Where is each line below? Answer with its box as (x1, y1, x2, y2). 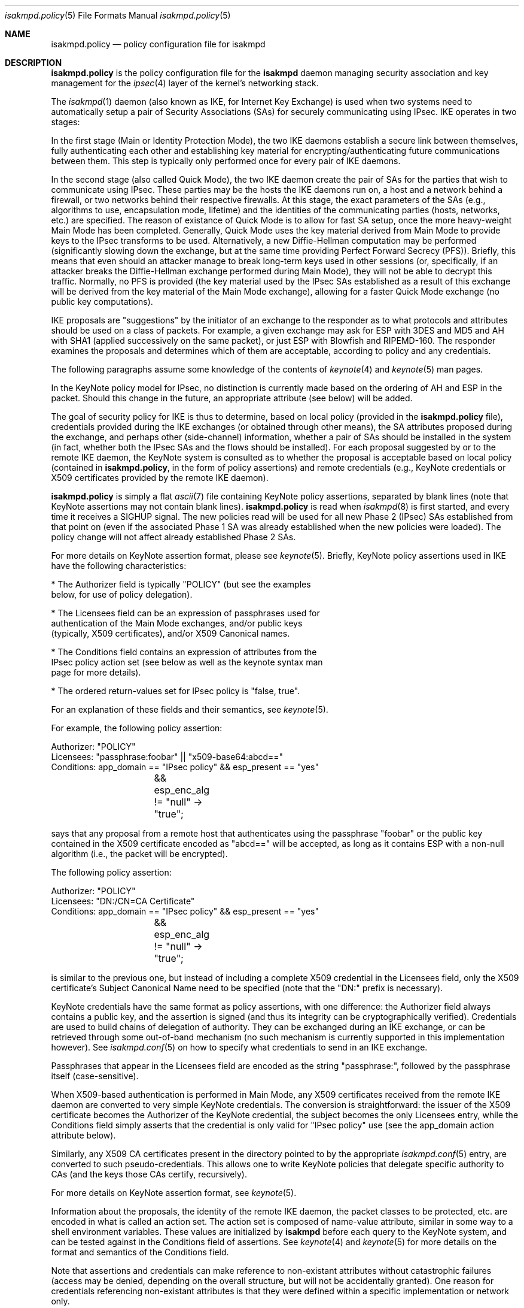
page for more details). (51, 667, 141, 677)
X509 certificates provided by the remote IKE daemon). (51, 473, 269, 483)
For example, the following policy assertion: (51, 723, 223, 733)
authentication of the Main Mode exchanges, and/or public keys (51, 618, 303, 628)
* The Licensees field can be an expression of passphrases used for (51, 608, 320, 618)
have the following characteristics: (51, 561, 187, 571)
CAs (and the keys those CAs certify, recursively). (51, 1169, 247, 1179)
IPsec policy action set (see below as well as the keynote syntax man (51, 657, 323, 667)
